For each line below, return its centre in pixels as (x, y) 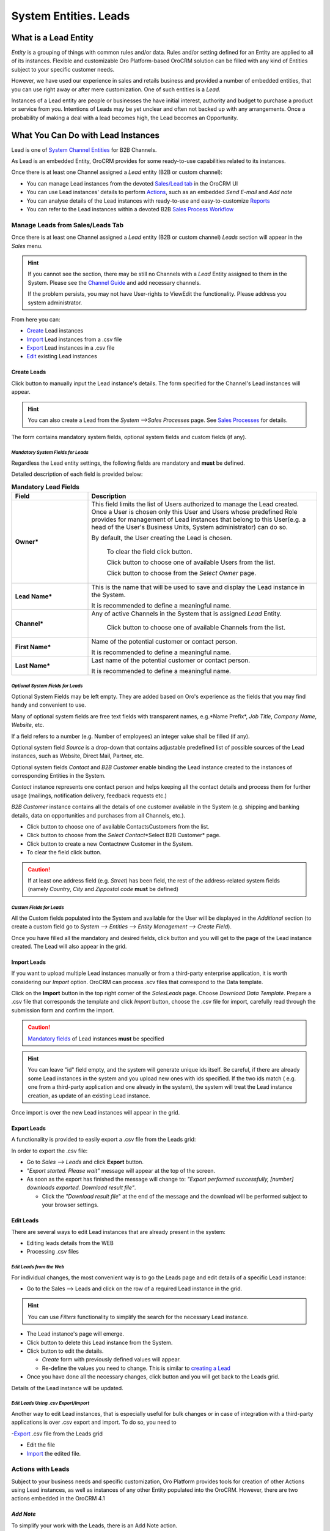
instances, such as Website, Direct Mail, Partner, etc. (78, 756)
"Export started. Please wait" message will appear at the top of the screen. (121, 1170)
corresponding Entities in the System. (59, 776)
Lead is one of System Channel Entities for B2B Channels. (84, 149)
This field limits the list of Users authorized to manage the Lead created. (195, 504)
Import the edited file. (54, 1453)
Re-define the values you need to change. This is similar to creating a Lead (136, 1368)
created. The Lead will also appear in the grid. (69, 946)
